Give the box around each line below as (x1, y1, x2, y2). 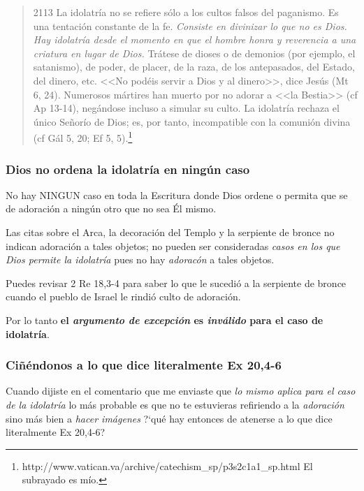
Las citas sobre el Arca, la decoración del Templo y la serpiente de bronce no (6, 225, 335, 239)
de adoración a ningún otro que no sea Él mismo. (6, 201, 217, 216)
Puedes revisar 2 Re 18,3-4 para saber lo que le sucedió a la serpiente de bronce (6, 275, 347, 290)
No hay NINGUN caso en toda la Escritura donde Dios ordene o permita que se (6, 187, 348, 202)
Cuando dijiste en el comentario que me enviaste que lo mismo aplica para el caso (6, 383, 356, 398)
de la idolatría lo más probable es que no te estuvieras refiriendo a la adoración (6, 397, 344, 411)
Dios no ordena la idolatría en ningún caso (6, 160, 250, 177)
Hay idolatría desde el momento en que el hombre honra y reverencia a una (33, 32, 356, 47)
